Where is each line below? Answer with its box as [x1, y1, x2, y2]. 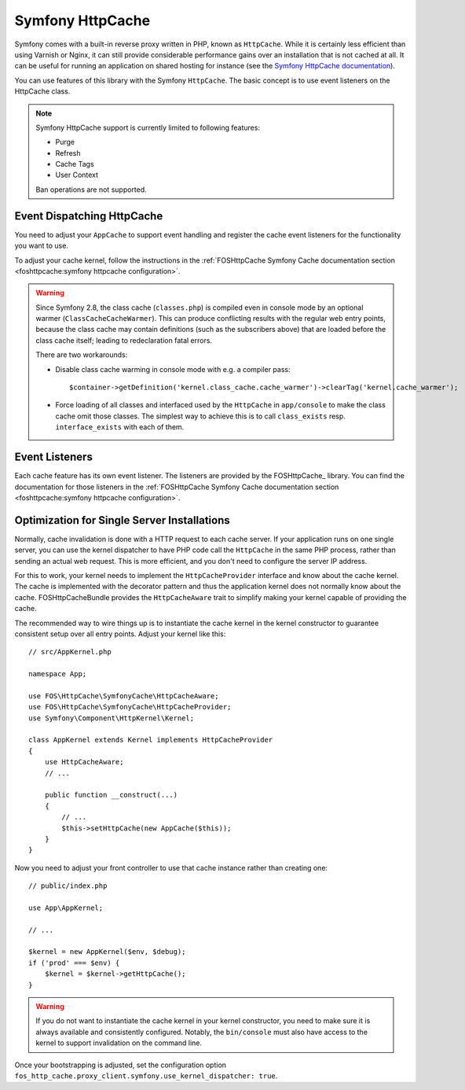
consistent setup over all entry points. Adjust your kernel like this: [14, 629, 226, 639]
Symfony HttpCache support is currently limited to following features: [35, 123, 261, 132]
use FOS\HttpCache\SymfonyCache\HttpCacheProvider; [28, 702, 232, 712]
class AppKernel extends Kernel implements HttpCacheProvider [28, 735, 273, 745]
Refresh [55, 148, 82, 157]
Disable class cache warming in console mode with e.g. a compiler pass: [55, 364, 291, 374]
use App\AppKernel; [28, 903, 104, 912]
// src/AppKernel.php [28, 647, 112, 657]
